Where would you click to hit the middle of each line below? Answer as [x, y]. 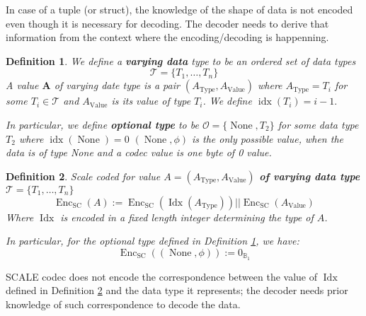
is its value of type [151, 101]
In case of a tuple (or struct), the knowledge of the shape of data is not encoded [179, 9]
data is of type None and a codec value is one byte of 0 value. [139, 152]
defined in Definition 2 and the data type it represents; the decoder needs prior [177, 290]
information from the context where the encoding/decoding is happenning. [167, 37]
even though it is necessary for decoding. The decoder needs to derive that [167, 23]
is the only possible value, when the [267, 138]
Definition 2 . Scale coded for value [83, 176]
